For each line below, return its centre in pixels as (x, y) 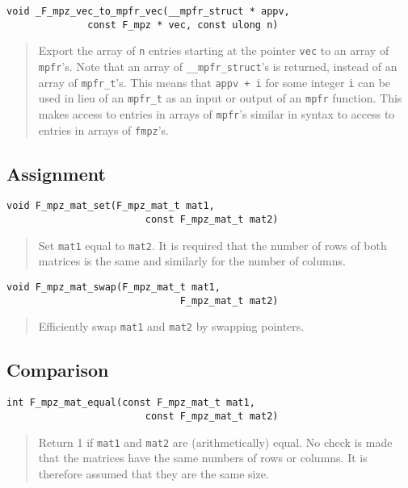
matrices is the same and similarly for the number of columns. (192, 261)
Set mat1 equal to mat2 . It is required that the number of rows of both (212, 245)
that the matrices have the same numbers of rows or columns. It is (203, 458)
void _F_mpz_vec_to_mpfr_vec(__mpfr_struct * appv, (148, 11)
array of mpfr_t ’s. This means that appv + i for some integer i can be (215, 82)
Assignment (56, 173)
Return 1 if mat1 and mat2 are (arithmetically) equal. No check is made (215, 442)
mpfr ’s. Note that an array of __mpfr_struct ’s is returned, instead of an (218, 66)
